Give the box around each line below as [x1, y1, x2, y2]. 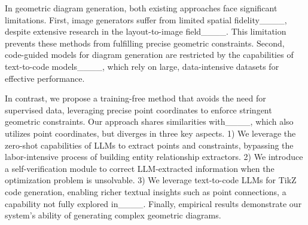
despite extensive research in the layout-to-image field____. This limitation [5, 25, 286, 38]
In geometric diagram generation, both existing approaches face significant [5, 2, 277, 14]
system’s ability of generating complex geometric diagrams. [5, 209, 221, 221]
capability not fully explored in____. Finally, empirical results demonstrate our [5, 197, 302, 209]
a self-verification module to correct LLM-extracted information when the [5, 162, 275, 174]
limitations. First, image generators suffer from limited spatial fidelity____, [5, 13, 287, 26]
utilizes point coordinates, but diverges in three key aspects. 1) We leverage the [5, 127, 296, 139]
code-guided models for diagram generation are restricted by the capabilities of [5, 48, 294, 61]
